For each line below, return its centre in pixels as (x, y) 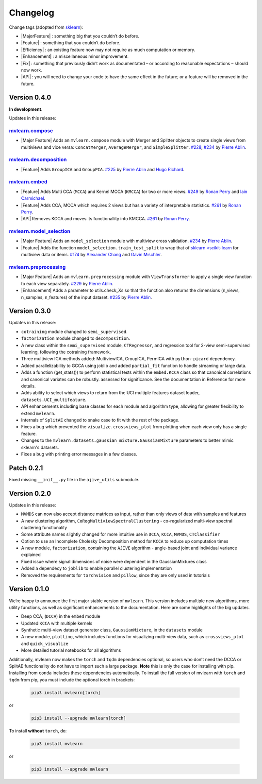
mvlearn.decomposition (38, 159)
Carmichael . (33, 198)
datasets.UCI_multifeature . (54, 400)
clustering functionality (44, 527)
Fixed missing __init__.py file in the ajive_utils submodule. (74, 479)
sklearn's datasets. (40, 447)
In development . (26, 109)
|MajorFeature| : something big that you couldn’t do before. (80, 36)
